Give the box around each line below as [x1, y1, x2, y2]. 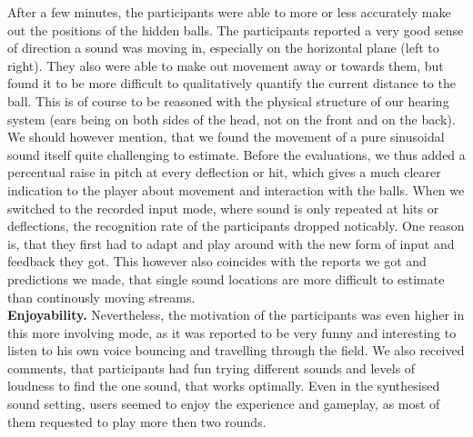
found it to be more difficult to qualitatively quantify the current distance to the [7, 74, 456, 93]
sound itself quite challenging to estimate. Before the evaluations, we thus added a [7, 144, 466, 164]
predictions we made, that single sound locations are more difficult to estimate [7, 269, 445, 288]
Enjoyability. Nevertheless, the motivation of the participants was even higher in [7, 305, 465, 324]
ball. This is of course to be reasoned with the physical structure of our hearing [7, 91, 449, 110]
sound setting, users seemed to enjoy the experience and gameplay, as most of [7, 394, 440, 413]
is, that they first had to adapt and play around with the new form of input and [7, 233, 455, 253]
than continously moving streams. [7, 287, 196, 306]
